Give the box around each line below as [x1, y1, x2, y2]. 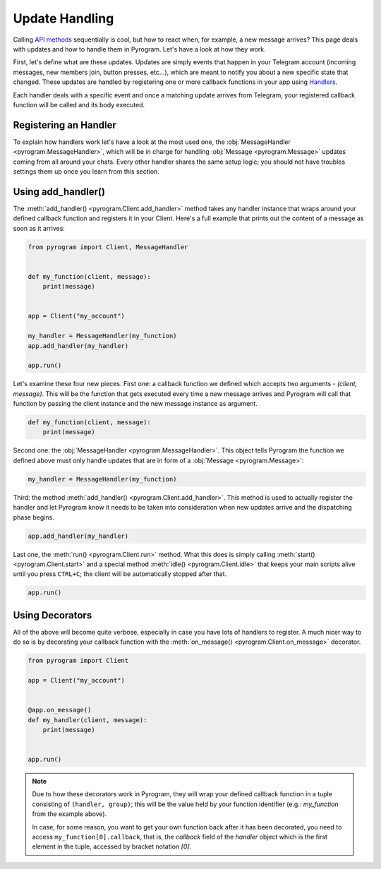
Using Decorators [13, 609, 92, 621]
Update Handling [13, 11, 114, 26]
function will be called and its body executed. [13, 100, 145, 109]
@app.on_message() [28, 706, 92, 714]
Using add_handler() [13, 186, 106, 198]
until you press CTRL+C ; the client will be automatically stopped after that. [13, 570, 227, 578]
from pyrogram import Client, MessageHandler [28, 243, 188, 251]
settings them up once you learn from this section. [13, 167, 160, 176]
